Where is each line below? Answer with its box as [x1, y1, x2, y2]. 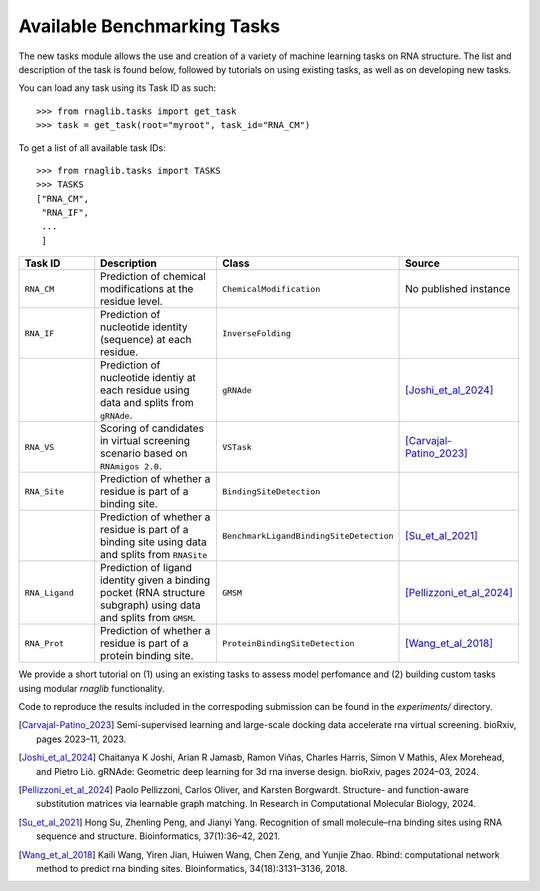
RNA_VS [24, 441, 55, 452]
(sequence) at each [100, 333, 192, 347]
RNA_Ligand [24, 587, 75, 598]
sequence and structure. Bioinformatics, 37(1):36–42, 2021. [36, 830, 280, 842]
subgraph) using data [100, 598, 201, 612]
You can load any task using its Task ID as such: [18, 82, 217, 94]
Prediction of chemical [100, 270, 206, 284]
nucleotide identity [100, 320, 188, 334]
